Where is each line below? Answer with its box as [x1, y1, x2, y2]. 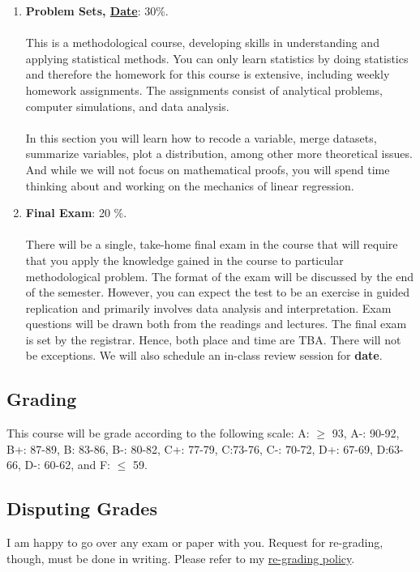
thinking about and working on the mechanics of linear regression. [25, 177, 354, 194]
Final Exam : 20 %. [25, 204, 127, 221]
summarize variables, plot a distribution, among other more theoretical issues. [25, 145, 413, 162]
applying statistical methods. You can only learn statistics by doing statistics [25, 49, 409, 66]
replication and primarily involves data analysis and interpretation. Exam [25, 299, 392, 316]
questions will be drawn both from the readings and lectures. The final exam [25, 315, 407, 332]
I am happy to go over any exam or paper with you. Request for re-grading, [6, 534, 384, 551]
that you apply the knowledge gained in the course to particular [25, 251, 344, 268]
